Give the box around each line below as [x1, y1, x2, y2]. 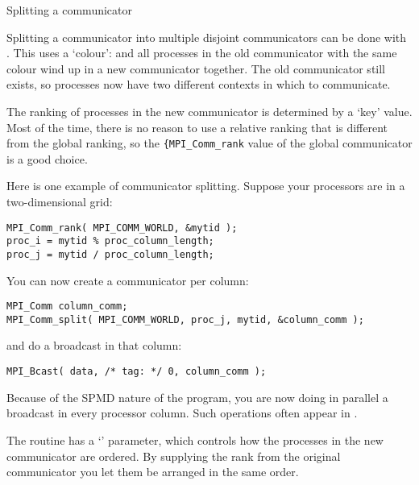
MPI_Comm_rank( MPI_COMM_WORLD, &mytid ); [6, 222, 238, 234]
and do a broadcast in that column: [6, 337, 182, 354]
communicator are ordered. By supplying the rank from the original [6, 447, 341, 464]
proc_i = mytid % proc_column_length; [6, 235, 214, 247]
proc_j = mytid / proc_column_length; [6, 248, 214, 260]
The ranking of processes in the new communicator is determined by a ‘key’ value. [6, 102, 413, 119]
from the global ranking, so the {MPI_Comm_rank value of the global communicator [6, 135, 413, 151]
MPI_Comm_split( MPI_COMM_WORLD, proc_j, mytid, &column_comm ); [6, 313, 364, 325]
